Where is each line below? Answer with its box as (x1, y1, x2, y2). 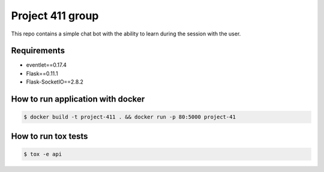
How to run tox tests (11, 131, 88, 141)
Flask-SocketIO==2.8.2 (26, 78, 84, 85)
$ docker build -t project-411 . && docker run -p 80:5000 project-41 (23, 114, 236, 120)
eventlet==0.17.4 (26, 61, 67, 69)
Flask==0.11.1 (26, 70, 58, 77)
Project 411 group (11, 9, 99, 22)
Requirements (11, 46, 65, 56)
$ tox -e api (23, 150, 62, 158)
